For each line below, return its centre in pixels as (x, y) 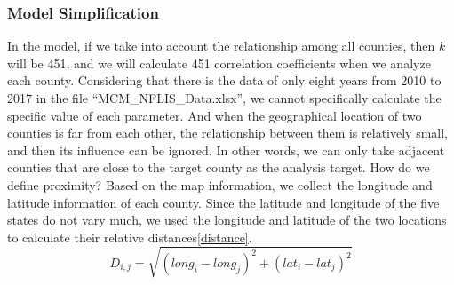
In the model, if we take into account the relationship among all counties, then (221, 46)
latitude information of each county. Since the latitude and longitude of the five (223, 202)
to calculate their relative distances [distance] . (130, 237)
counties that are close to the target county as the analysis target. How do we (219, 167)
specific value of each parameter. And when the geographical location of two (215, 115)
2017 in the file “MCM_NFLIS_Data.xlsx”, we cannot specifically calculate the (224, 98)
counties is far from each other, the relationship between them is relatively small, (227, 133)
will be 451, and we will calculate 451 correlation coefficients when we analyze (219, 63)
